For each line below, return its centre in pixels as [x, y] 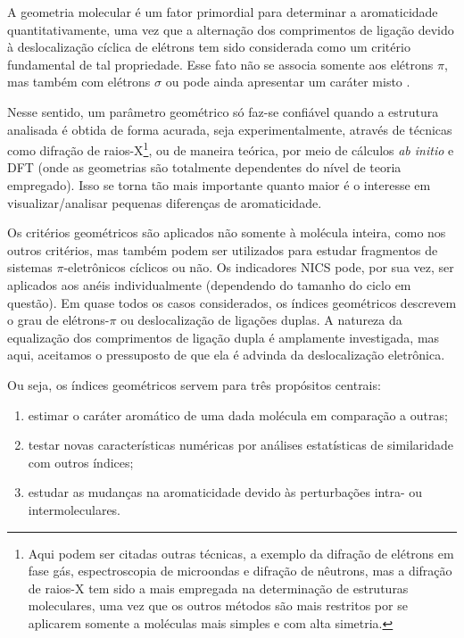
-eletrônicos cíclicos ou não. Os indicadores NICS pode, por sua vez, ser [259, 267]
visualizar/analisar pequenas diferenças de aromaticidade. [165, 202]
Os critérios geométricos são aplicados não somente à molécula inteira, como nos [227, 232]
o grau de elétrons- [58, 320]
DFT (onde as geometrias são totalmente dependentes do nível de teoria [204, 167]
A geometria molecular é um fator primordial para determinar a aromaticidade [223, 12]
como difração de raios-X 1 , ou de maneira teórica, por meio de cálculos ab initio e [231, 149]
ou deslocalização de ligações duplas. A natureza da [261, 320]
